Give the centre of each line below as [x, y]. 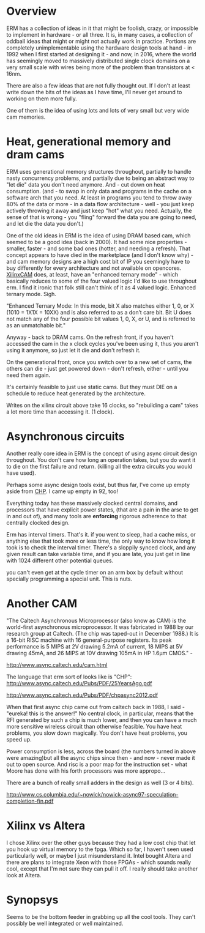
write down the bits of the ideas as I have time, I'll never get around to [94, 92]
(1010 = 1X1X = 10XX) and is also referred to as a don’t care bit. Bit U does [99, 312]
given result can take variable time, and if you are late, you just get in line [98, 554]
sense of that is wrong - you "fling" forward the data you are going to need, [102, 217]
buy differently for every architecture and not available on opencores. [94, 268]
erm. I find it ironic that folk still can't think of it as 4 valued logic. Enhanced [101, 287]
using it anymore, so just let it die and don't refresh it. [73, 350]
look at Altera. [24, 875]
